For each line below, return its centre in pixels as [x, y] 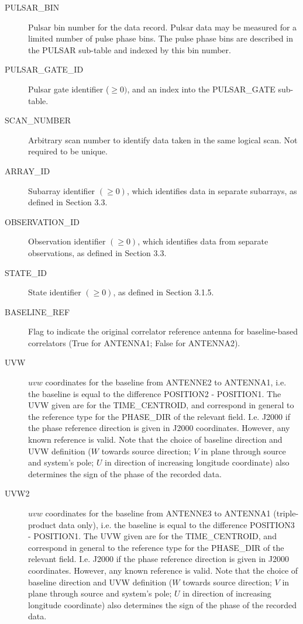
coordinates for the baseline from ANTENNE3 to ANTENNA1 [158, 513]
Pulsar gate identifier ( [69, 89]
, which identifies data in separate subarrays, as [212, 190]
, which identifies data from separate [203, 241]
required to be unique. [68, 151]
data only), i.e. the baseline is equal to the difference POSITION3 [177, 524]
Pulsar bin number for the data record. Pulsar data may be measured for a [163, 27]
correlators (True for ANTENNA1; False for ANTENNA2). [134, 342]
